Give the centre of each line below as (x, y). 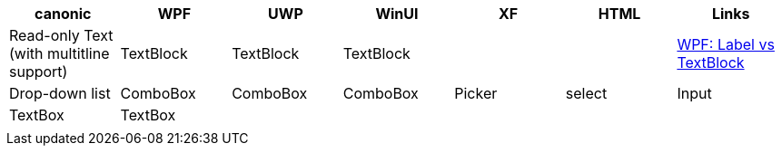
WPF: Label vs (726, 44)
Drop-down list (60, 93)
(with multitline (59, 53)
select (586, 93)
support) (39, 72)
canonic (63, 14)
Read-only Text (61, 35)
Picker (476, 93)
